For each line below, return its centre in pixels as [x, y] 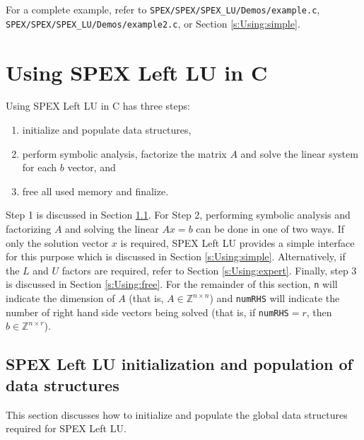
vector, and [92, 167]
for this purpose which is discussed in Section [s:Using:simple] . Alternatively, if [176, 256]
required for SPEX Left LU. [66, 428]
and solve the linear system [299, 153]
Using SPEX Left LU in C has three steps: [98, 106]
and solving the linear [112, 228]
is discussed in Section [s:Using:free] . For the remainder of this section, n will [172, 284]
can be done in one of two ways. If [270, 228]
